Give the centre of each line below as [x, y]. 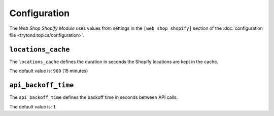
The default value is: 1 [32, 106]
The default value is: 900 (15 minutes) [49, 71]
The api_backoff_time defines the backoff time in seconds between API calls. [94, 97]
